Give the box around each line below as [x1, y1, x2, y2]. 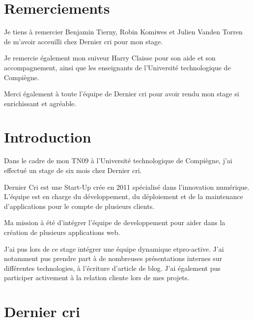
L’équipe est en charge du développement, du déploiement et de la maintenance [4, 191, 243, 202]
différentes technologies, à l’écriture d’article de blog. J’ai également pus [4, 263, 221, 273]
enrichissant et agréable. [4, 98, 77, 108]
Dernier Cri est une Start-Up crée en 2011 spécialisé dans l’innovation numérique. [4, 181, 250, 192]
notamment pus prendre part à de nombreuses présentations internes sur [4, 253, 223, 263]
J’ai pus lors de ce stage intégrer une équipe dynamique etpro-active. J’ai [4, 243, 224, 254]
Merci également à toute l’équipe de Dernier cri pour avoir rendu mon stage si [4, 88, 239, 99]
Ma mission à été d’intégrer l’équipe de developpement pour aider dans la [4, 217, 225, 228]
